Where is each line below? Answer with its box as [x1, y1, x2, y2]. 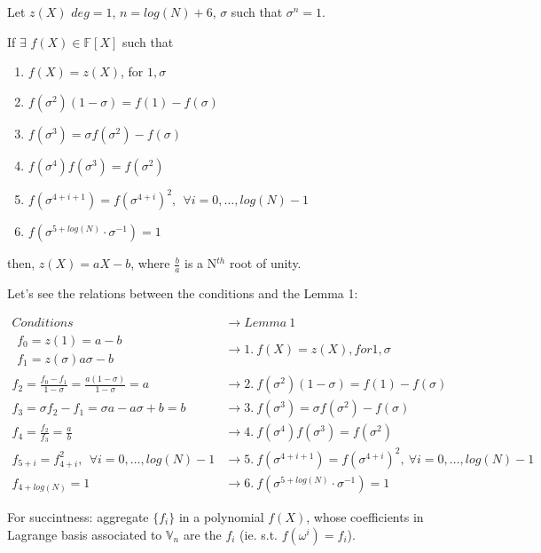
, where [130, 254, 170, 273]
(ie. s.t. [239, 525, 278, 543]
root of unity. [229, 254, 302, 273]
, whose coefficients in [306, 508, 424, 526]
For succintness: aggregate [7, 508, 149, 526]
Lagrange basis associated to [7, 525, 162, 543]
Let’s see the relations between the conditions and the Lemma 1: [7, 284, 358, 303]
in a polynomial [178, 508, 264, 526]
